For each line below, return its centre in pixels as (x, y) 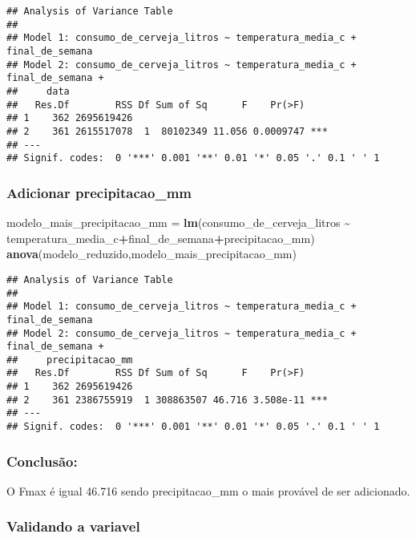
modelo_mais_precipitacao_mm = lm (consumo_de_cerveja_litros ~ (178, 222)
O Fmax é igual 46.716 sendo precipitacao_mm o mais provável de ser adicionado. (208, 490)
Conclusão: (42, 461)
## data (38, 91)
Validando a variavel (73, 526)
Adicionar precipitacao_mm (99, 192)
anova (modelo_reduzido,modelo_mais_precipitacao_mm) (151, 254)
